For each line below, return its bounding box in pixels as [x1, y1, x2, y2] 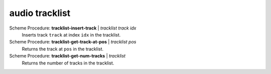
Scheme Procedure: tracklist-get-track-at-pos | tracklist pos [9, 39, 137, 45]
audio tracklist [9, 7, 71, 18]
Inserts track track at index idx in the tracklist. [22, 31, 121, 37]
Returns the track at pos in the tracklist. [22, 45, 104, 52]
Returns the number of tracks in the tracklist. [22, 60, 114, 66]
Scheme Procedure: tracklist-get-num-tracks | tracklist [9, 53, 125, 59]
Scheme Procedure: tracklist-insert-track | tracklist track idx [9, 25, 137, 31]
